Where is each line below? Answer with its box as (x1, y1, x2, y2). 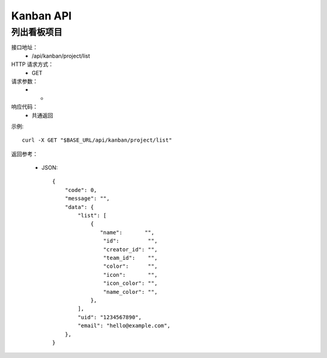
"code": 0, (64, 187, 97, 193)
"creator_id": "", (103, 246, 158, 253)
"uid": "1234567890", (78, 314, 142, 320)
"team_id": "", (103, 254, 158, 261)
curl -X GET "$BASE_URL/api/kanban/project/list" (22, 137, 173, 144)
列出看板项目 (11, 27, 63, 38)
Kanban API (11, 9, 72, 22)
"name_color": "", (103, 288, 158, 295)
